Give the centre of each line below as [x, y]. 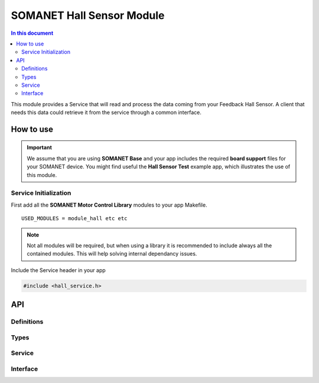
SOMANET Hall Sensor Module [88, 15]
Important [40, 148]
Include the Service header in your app [58, 270]
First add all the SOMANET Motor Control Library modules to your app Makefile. [109, 205]
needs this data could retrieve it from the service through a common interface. [106, 113]
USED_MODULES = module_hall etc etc [74, 219]
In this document [32, 33]
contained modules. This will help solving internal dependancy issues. [112, 254]
